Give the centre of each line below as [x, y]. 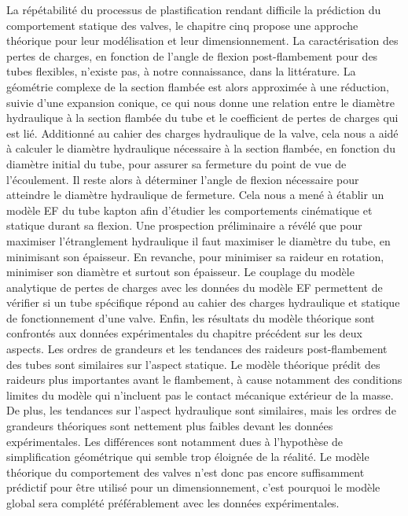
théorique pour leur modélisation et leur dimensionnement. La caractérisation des [202, 41]
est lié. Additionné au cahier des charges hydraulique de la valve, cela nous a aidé [202, 133]
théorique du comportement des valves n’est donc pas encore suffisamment [186, 472]
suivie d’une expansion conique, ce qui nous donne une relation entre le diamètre [200, 102]
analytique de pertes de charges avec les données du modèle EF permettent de [195, 287]
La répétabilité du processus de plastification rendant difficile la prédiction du [194, 9]
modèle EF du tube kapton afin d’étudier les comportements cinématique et [189, 210]
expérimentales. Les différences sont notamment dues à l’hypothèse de [175, 441]
